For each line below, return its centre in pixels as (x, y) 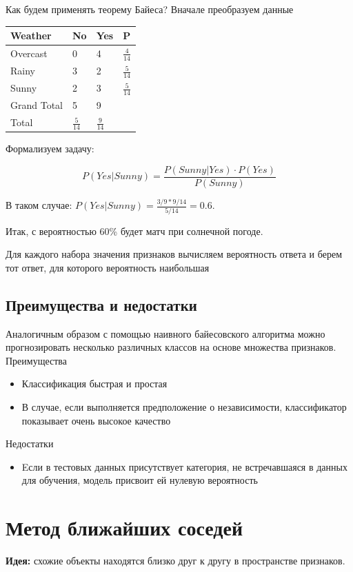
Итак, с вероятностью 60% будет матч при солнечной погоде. (134, 231)
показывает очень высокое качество (96, 420)
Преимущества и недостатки (101, 304)
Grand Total (37, 105)
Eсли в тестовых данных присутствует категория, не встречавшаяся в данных (184, 466)
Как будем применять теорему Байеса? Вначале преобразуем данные (150, 9)
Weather (31, 35)
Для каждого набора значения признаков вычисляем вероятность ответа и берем (174, 254)
